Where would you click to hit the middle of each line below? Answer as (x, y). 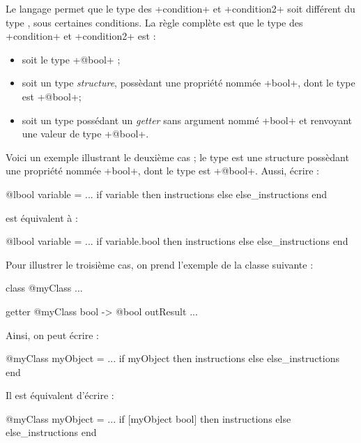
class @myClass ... (44, 288)
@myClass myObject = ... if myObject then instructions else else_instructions (173, 358)
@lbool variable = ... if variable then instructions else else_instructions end (167, 194)
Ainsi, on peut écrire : (52, 335)
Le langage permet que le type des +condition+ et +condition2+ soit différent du (180, 8)
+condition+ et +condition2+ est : (81, 36)
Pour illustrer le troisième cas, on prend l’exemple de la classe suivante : (160, 264)
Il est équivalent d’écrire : (60, 395)
